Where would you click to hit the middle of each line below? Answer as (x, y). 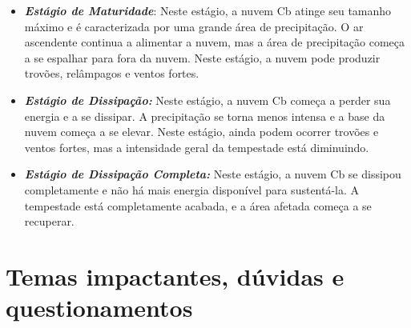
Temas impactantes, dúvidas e (175, 276)
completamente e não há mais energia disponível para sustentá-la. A (192, 189)
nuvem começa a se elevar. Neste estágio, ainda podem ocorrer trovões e (201, 132)
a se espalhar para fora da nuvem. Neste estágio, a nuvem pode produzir (202, 57)
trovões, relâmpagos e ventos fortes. (112, 73)
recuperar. (49, 221)
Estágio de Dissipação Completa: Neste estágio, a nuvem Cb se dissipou (213, 174)
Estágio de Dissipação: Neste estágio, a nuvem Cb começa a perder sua (208, 100)
